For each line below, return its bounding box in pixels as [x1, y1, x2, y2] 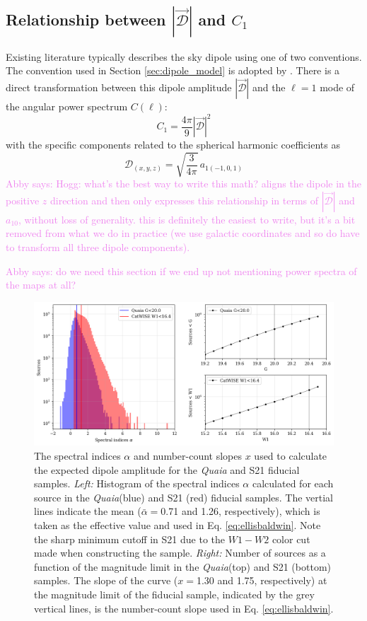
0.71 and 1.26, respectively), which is [161, 504, 320, 518]
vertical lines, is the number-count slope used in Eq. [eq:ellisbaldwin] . [34, 600, 334, 615]
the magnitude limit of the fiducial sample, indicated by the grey [34, 587, 315, 601]
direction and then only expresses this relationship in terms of [49, 192, 319, 207]
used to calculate [254, 448, 327, 463]
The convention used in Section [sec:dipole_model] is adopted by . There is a [6, 63, 340, 78]
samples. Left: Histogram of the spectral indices [34, 476, 240, 491]
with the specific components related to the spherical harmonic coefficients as [6, 137, 340, 152]
